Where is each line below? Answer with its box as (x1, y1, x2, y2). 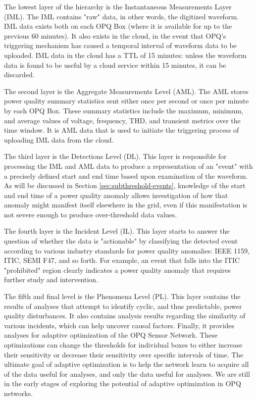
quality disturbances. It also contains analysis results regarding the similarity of (4, 310, 246, 321)
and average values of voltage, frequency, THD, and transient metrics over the (4, 115, 241, 125)
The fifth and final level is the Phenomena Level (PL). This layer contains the (4, 291, 241, 301)
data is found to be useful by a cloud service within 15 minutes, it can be (4, 59, 226, 70)
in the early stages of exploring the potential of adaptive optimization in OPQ (4, 378, 241, 389)
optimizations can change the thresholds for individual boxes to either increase (4, 340, 243, 350)
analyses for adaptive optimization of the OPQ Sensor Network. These (4, 330, 218, 340)
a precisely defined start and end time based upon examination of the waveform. (4, 170, 248, 181)
